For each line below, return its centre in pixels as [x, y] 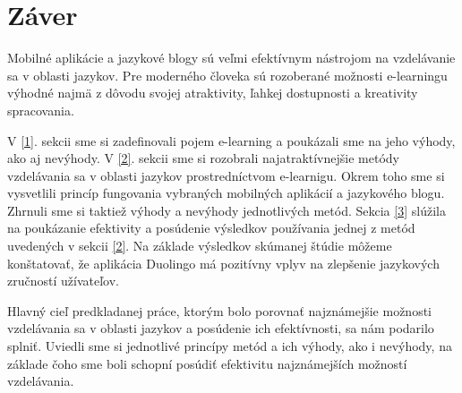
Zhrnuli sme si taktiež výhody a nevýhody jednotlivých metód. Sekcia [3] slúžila [227, 210]
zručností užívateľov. [63, 281]
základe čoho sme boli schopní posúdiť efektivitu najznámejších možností [207, 363]
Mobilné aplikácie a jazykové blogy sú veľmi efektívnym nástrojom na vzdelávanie [231, 58]
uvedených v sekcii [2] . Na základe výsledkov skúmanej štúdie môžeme [200, 246]
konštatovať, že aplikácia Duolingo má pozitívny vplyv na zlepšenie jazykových [223, 263]
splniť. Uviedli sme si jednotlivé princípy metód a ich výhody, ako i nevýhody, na [230, 346]
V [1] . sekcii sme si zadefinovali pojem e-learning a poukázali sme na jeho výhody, [231, 140]
